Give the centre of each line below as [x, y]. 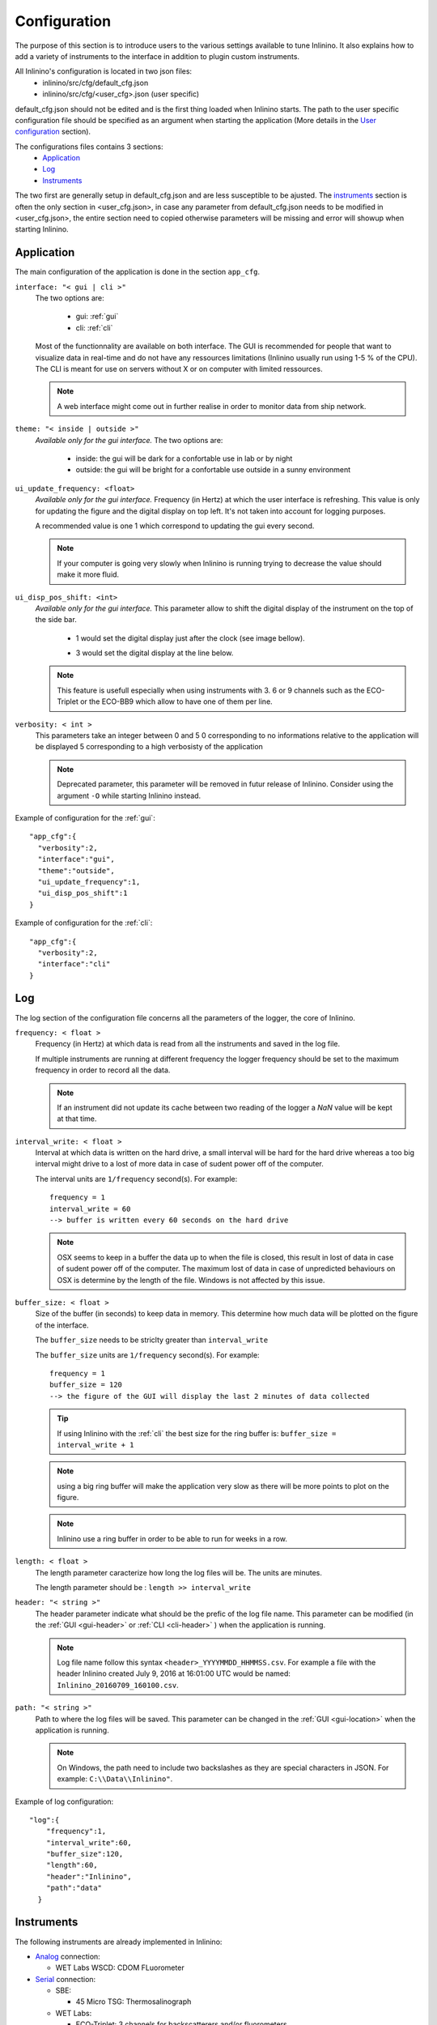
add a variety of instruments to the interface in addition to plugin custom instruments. [157, 56]
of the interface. [62, 1325]
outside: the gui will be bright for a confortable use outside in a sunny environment [213, 470]
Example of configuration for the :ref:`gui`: [85, 817]
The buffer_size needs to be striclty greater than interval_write [152, 1340]
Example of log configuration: [64, 1801]
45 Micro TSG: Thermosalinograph [134, 2002]
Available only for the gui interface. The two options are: [129, 440]
